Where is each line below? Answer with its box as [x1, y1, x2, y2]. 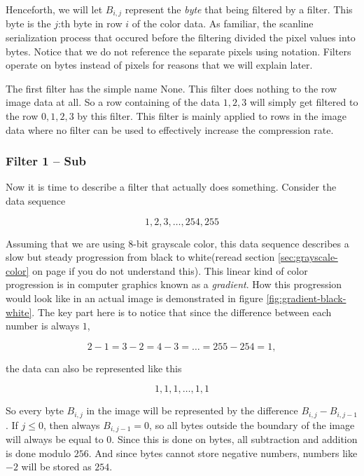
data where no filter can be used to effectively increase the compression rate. [6, 122, 334, 137]
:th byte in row [58, 16, 122, 31]
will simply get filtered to [249, 95, 358, 109]
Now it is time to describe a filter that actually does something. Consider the [6, 179, 337, 194]
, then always [43, 417, 100, 432]
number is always [6, 318, 80, 333]
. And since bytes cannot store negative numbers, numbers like [88, 445, 358, 460]
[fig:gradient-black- [266, 290, 346, 305]
